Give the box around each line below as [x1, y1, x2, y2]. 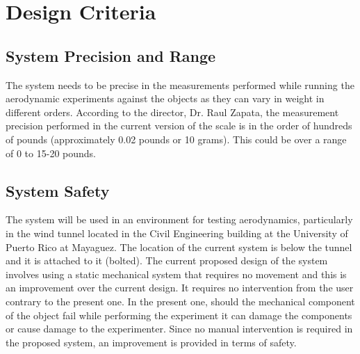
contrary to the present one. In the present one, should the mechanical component [6, 293, 355, 308]
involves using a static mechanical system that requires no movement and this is [6, 266, 347, 281]
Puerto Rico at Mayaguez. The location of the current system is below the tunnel [6, 239, 352, 254]
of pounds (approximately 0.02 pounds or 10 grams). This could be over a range [6, 131, 347, 146]
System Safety [6, 179, 110, 201]
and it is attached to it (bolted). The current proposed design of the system [6, 253, 328, 268]
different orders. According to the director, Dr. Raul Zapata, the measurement [6, 104, 339, 119]
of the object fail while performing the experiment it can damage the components [6, 307, 352, 322]
